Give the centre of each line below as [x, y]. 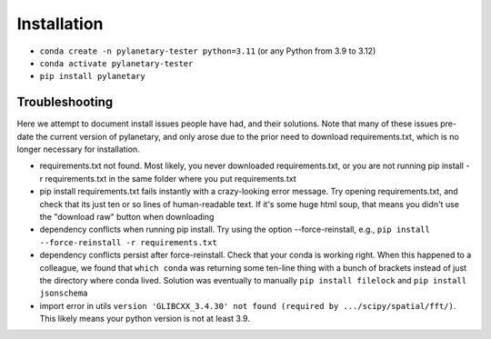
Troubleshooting [65, 102]
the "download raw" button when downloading [127, 216]
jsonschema [64, 294]
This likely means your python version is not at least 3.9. [145, 319]
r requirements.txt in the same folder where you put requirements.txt [168, 178]
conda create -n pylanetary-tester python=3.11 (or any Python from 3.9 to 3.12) [208, 51]
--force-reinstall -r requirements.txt [128, 242]
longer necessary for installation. [78, 149]
